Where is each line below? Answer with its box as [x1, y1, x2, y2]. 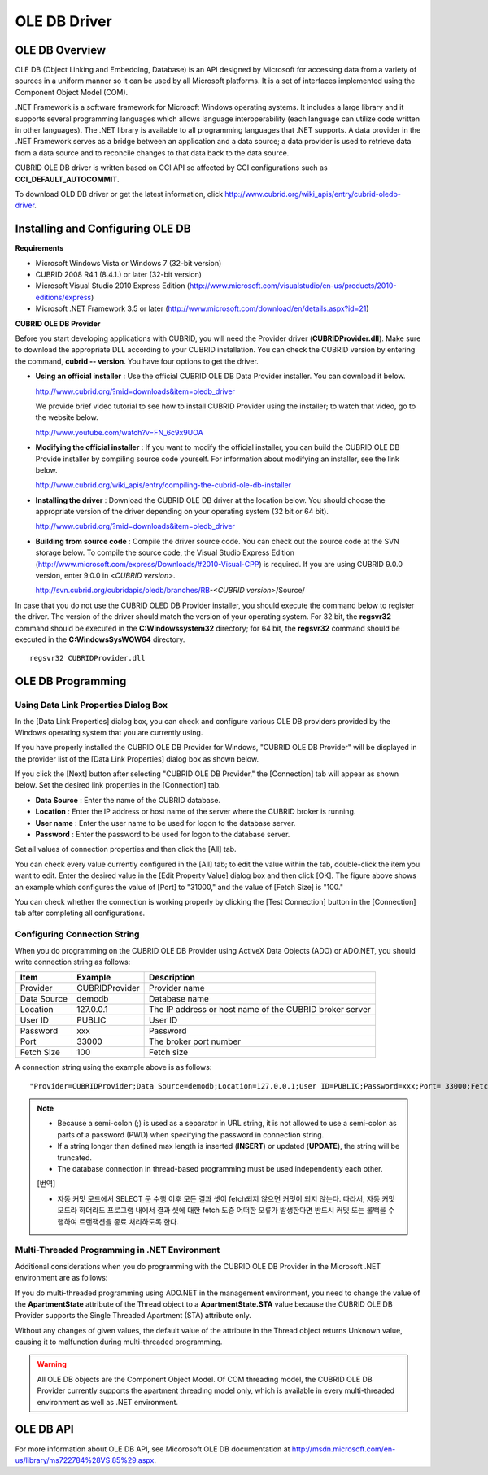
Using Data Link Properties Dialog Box [15, 700, 168, 711]
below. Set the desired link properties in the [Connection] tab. [15, 780, 221, 790]
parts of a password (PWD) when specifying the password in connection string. [57, 1129, 325, 1139]
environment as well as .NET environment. [37, 1397, 179, 1407]
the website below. [35, 412, 98, 422]
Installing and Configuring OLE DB [15, 222, 191, 236]
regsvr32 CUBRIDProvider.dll [29, 653, 146, 663]
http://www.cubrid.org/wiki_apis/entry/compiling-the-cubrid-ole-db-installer [35, 480, 292, 490]
